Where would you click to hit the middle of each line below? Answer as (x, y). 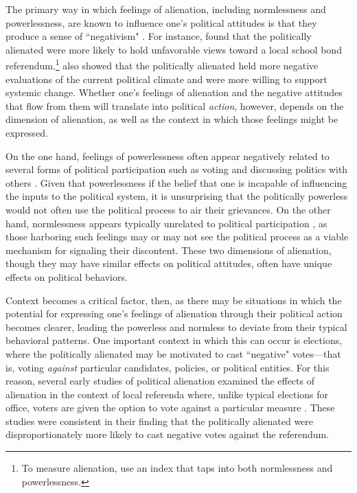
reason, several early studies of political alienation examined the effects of (160, 381)
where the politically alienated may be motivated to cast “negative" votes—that (173, 353)
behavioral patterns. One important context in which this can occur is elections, (174, 340)
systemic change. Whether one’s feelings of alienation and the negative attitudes (174, 92)
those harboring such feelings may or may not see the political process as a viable (177, 237)
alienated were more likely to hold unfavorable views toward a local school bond (174, 49)
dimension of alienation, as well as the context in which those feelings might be (172, 119)
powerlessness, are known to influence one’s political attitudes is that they (161, 22)
